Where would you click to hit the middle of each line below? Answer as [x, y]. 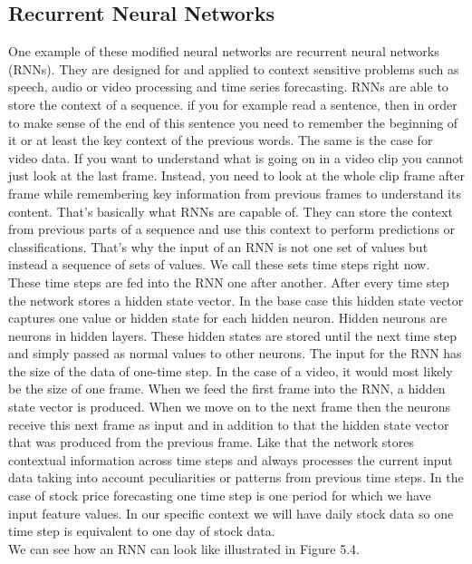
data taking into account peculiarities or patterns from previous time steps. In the [236, 477]
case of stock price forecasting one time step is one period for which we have [220, 496]
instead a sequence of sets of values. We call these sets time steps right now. [219, 264]
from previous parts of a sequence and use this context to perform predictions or [232, 229]
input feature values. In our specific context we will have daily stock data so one [231, 513]
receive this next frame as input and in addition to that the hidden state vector [229, 424]
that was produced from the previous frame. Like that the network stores [211, 442]
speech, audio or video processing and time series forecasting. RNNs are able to [228, 87]
